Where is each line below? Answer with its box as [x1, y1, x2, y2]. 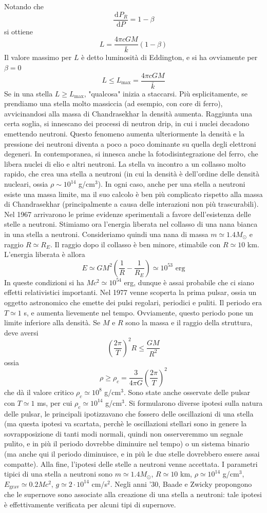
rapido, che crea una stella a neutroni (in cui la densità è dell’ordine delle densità [4, 168, 260, 179]
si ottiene [4, 26, 33, 36]
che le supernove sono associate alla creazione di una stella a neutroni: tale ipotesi [4, 489, 262, 500]
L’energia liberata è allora [4, 249, 85, 260]
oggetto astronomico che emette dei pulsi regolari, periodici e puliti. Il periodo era [4, 297, 262, 307]
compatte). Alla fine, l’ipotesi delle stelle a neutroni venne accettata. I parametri [4, 458, 258, 469]
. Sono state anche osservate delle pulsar [123, 386, 251, 397]
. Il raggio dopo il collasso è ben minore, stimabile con [50, 239, 221, 249]
